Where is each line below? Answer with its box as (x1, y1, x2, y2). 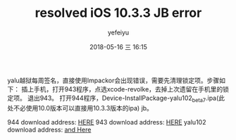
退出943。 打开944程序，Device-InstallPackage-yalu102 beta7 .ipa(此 (27, 94, 225, 103)
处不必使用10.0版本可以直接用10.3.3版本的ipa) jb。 (7, 103, 154, 112)
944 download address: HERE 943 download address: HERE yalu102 (7, 117, 206, 126)
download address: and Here (7, 125, 92, 134)
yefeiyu (107, 28, 130, 37)
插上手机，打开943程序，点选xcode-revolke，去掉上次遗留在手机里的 (20, 84, 223, 93)
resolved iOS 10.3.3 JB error (35, 5, 202, 21)
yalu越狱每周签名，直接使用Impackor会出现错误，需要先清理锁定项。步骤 (7, 76, 220, 84)
